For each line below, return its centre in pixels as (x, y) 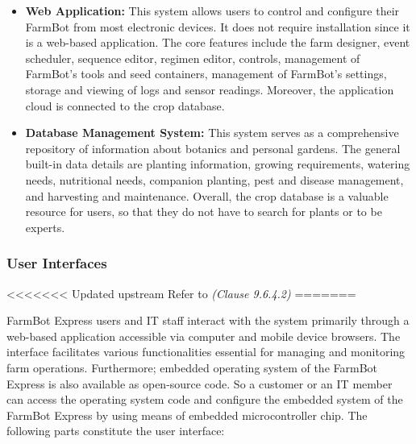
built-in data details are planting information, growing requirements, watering (218, 164)
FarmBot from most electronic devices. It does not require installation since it (218, 26)
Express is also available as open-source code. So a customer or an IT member (200, 383)
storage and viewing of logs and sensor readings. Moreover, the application (210, 89)
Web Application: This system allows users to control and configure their (212, 10)
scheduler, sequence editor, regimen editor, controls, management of (193, 58)
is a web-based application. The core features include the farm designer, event (218, 42)
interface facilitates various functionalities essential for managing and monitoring (206, 352)
